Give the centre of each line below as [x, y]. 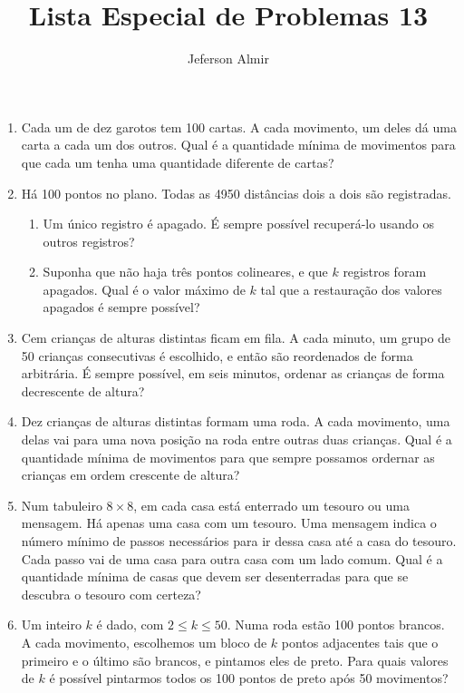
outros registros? [89, 241]
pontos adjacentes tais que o [360, 642]
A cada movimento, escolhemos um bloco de [144, 642]
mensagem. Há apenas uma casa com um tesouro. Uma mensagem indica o [229, 523]
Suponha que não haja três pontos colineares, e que [185, 272]
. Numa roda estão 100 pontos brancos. [336, 625]
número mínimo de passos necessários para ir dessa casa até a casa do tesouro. [239, 541]
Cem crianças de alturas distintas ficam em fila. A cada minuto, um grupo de [236, 338]
